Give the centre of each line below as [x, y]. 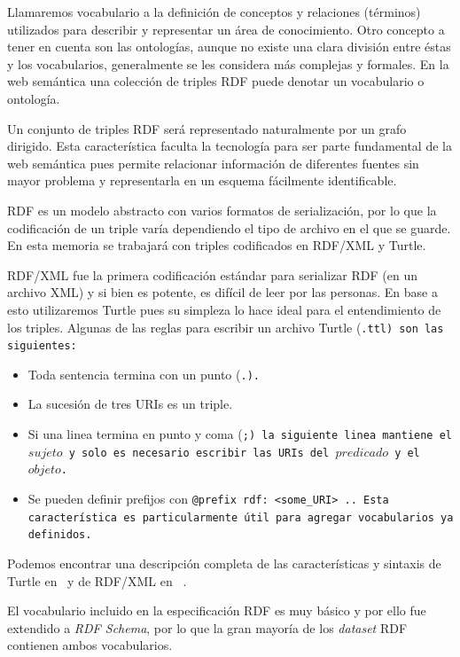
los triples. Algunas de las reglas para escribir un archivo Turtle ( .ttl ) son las [226, 327]
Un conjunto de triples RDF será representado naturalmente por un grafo [207, 128]
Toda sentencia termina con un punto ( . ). [144, 374]
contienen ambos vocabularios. [90, 645]
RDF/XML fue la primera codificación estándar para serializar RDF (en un [212, 274]
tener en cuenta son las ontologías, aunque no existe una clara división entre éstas [229, 47]
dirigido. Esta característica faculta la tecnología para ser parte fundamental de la [230, 146]
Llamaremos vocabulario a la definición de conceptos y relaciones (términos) [214, 12]
